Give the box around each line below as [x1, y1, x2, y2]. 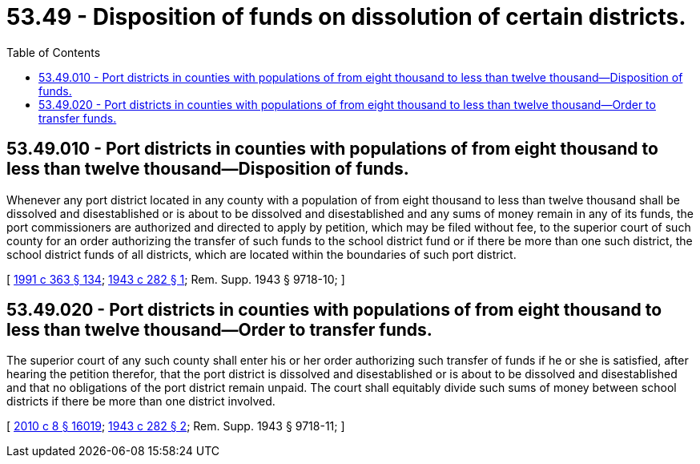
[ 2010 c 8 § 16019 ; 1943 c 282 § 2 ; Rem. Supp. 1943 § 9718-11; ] [6, 419, 345, 434]
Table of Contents [6, 45, 101, 59]
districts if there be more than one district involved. [6, 394, 276, 409]
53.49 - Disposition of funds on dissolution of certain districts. [6, 3, 686, 30]
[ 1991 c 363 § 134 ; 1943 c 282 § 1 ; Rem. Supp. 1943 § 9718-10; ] [6, 272, 345, 286]
